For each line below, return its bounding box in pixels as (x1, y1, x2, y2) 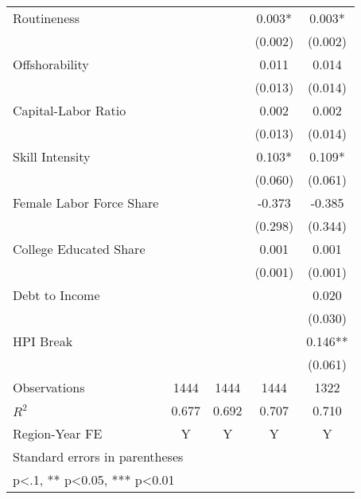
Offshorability (13, 55, 89, 73)
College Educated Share (13, 240, 146, 258)
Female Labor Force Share (13, 193, 159, 212)
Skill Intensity (13, 147, 91, 166)
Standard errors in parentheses (13, 447, 184, 466)
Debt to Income (13, 286, 100, 304)
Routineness (13, 9, 80, 27)
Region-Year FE (13, 424, 103, 442)
